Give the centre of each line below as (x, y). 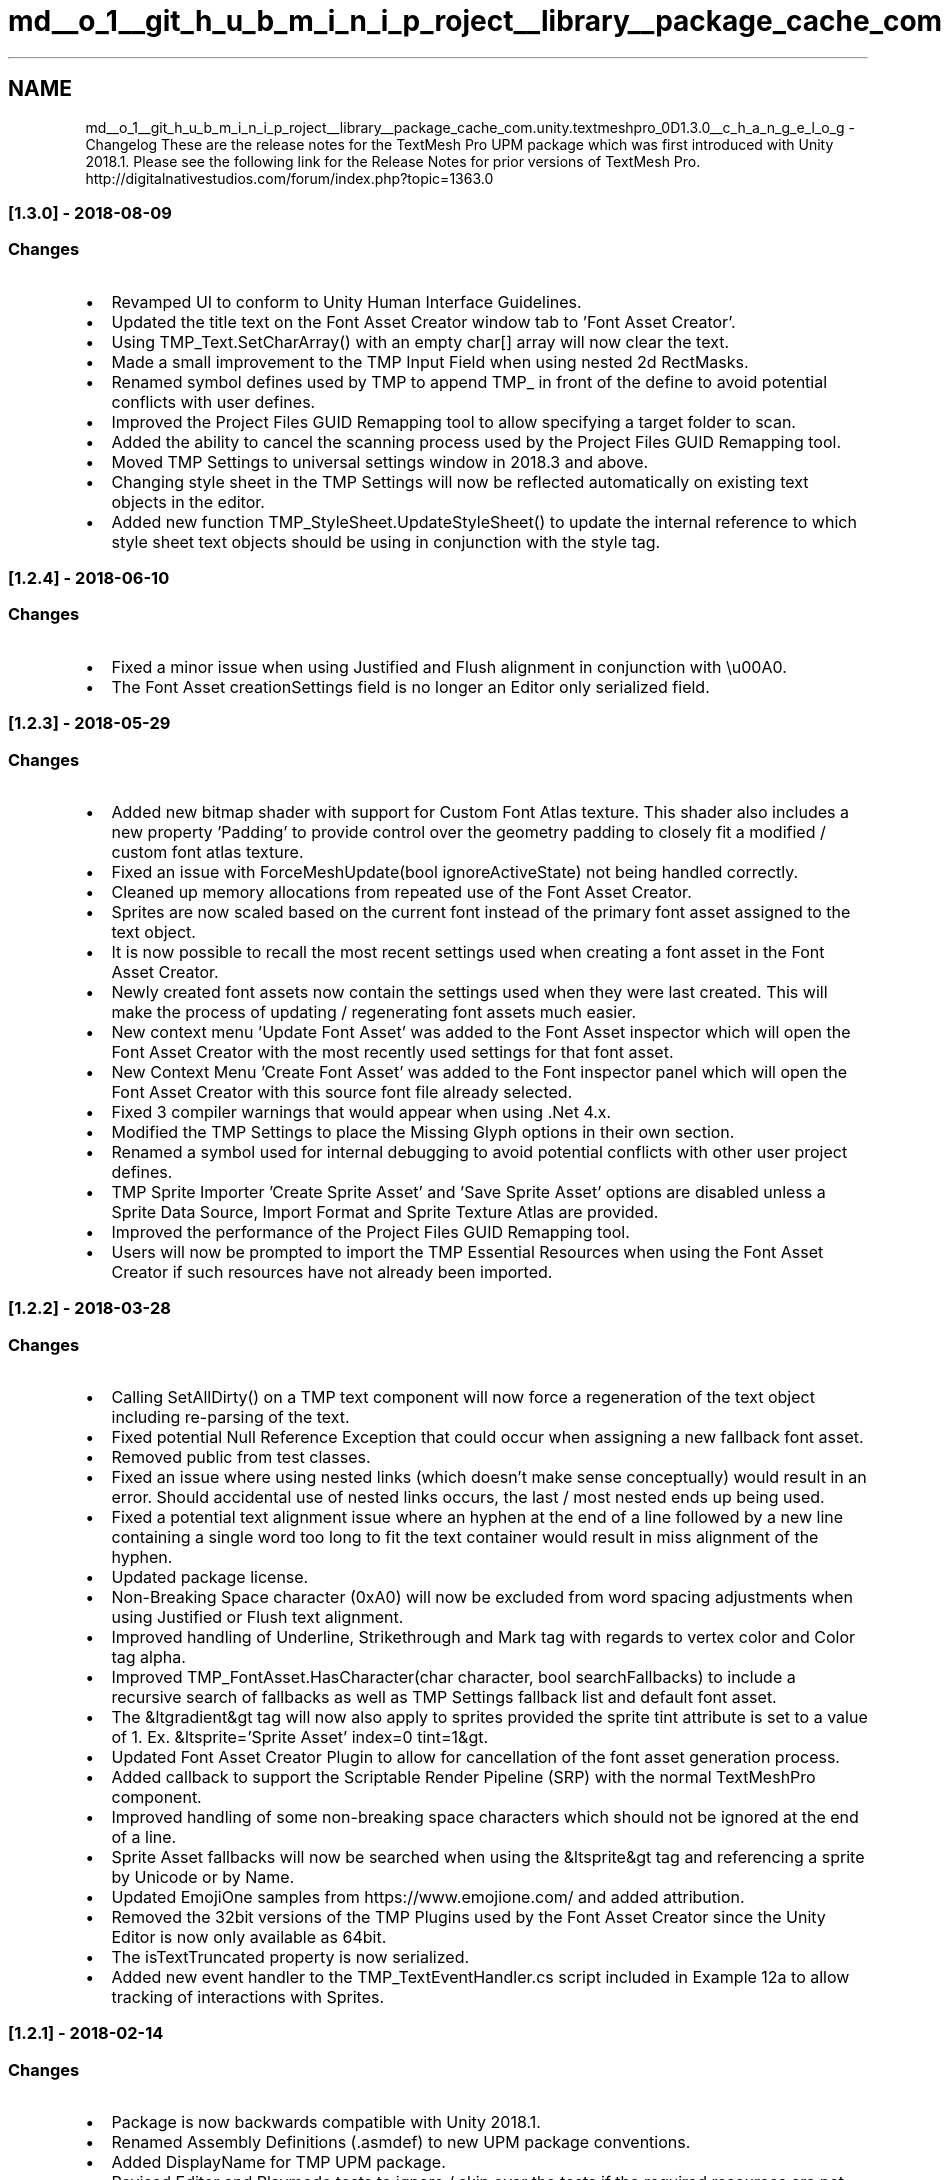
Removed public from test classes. (241, 1457)
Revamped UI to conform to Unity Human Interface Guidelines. (346, 301)
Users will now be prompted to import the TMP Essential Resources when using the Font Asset (467, 1251)
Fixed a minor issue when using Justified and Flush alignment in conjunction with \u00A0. (449, 666)
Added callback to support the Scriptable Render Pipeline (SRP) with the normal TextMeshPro (463, 1777)
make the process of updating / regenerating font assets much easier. (374, 1011)
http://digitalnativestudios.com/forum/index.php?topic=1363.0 (289, 178)
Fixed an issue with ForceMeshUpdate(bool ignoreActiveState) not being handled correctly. (455, 871)
